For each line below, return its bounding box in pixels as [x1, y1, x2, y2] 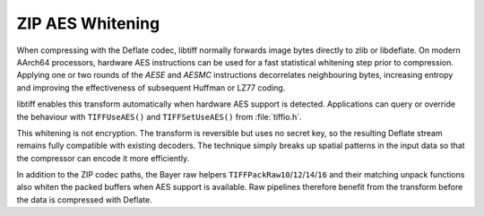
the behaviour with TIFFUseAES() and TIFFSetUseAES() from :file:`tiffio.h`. [16, 111, 302, 122]
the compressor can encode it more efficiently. [16, 152, 190, 163]
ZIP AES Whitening [16, 13, 160, 33]
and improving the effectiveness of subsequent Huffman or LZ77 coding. [16, 82, 286, 93]
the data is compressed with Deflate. [16, 194, 152, 205]
